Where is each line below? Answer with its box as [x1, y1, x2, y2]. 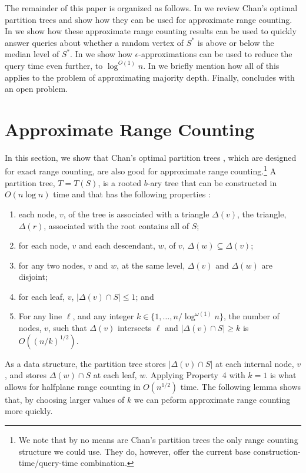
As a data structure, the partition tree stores [5, 357, 166, 369]
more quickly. [5, 405, 53, 417]
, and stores [5, 369, 46, 381]
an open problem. [5, 82, 68, 95]
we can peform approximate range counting [134, 393, 291, 405]
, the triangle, [237, 207, 287, 220]
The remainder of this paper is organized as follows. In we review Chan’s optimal [5, 2, 298, 14]
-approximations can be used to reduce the [138, 48, 292, 60]
